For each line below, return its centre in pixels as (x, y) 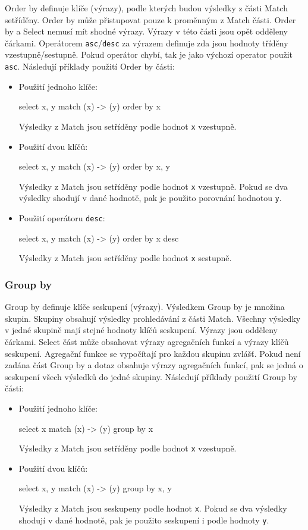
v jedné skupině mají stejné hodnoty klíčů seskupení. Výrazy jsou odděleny (141, 330)
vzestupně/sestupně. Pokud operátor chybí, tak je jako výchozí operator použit (149, 54)
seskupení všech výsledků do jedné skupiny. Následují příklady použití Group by (151, 376)
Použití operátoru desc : (62, 218)
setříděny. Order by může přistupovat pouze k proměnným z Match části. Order (150, 19)
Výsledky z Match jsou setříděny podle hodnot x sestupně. (125, 258)
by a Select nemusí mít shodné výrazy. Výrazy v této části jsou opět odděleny (146, 31)
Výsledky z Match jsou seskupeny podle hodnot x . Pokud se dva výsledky (153, 508)
